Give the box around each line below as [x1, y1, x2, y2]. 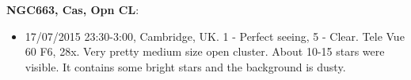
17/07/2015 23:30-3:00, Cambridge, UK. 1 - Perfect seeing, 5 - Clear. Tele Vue [25, 27, 405, 44]
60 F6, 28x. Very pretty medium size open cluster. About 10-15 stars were [25, 43, 385, 60]
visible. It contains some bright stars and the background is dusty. [25, 58, 346, 75]
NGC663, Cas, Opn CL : [6, 2, 139, 17]
